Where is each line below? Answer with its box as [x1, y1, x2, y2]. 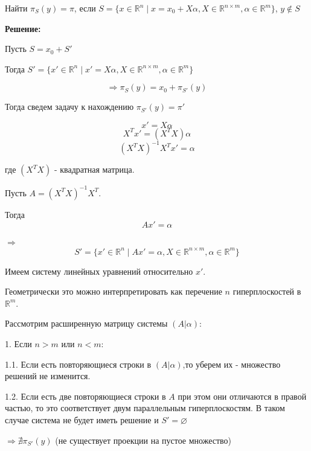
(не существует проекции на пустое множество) [55, 433, 232, 446]
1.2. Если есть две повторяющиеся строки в [5, 389, 166, 402]
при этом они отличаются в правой [178, 389, 307, 402]
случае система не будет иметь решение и [5, 414, 159, 426]
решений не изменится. [5, 369, 91, 382]
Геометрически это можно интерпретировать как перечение [5, 285, 222, 298]
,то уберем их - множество [182, 357, 281, 370]
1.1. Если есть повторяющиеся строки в [5, 357, 152, 370]
